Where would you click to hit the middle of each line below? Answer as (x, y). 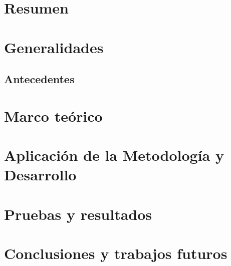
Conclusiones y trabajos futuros (116, 253)
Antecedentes (39, 79)
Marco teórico (53, 115)
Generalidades (54, 47)
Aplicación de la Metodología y (114, 155)
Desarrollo (40, 175)
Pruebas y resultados (78, 214)
